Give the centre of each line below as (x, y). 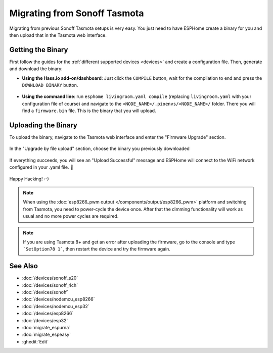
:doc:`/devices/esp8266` (48, 314)
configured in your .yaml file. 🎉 (41, 167)
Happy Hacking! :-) (29, 179)
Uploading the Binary (43, 125)
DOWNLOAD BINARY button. (50, 85)
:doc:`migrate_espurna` (46, 328)
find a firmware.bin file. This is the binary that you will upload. (89, 111)
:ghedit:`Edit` (35, 341)
